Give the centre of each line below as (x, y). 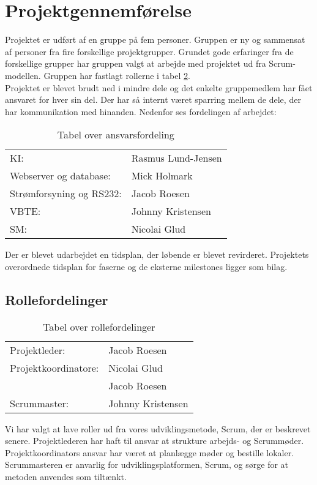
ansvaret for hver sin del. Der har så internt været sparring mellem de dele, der (153, 100)
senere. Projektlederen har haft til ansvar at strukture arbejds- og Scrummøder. (155, 441)
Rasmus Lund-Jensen (177, 158)
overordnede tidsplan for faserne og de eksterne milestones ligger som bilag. (146, 266)
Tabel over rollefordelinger (99, 326)
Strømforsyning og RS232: (66, 194)
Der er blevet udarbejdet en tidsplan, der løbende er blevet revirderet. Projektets (157, 254)
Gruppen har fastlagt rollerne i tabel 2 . (117, 75)
